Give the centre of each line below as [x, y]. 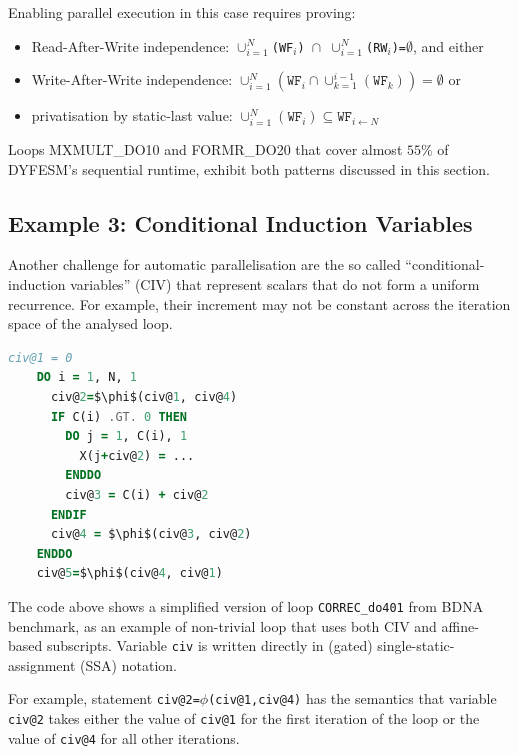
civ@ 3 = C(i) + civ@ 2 [137, 494]
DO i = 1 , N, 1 [86, 377]
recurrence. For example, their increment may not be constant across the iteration [259, 303]
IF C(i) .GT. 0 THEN [119, 416]
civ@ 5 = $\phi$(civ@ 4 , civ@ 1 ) [129, 573]
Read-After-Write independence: [130, 45]
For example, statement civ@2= [104, 698]
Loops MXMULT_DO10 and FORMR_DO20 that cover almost [205, 149]
